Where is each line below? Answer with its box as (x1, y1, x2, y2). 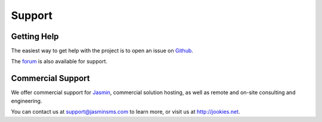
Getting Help (11, 31, 59, 41)
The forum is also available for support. (11, 58, 107, 65)
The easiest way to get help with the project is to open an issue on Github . (11, 47, 194, 54)
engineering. (11, 97, 42, 104)
